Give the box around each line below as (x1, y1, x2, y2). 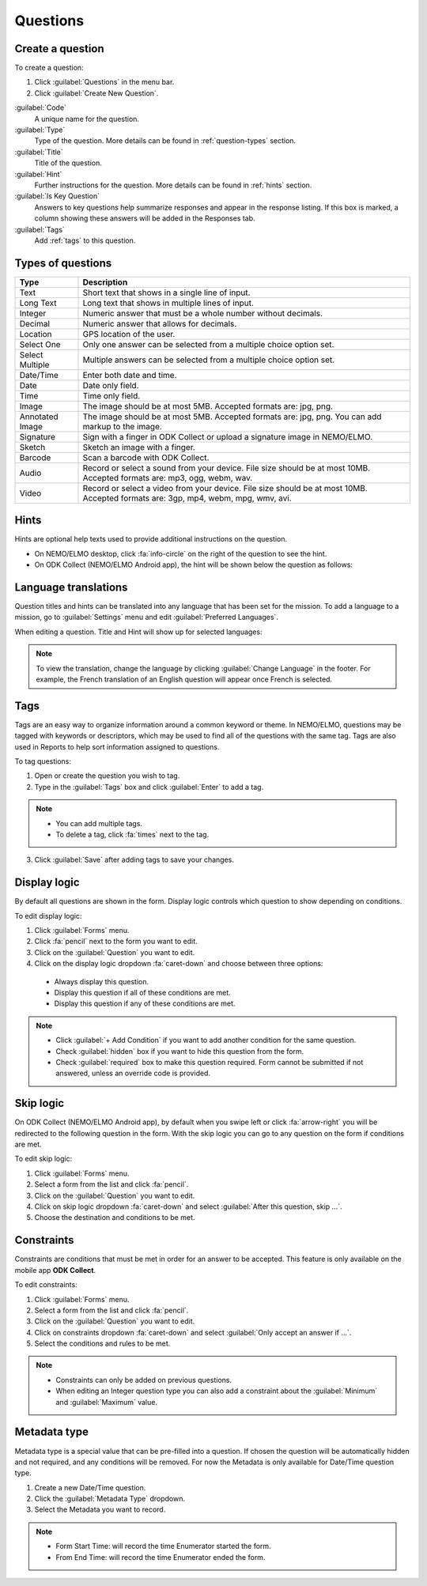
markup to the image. (82, 421, 162, 432)
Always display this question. (54, 976, 149, 986)
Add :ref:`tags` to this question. (34, 236, 136, 245)
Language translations (14, 580, 128, 594)
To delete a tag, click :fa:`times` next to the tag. (55, 830, 210, 840)
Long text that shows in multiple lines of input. (82, 297, 255, 308)
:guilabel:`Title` (14, 147, 63, 157)
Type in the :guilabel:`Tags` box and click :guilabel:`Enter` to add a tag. (34, 782, 264, 791)
